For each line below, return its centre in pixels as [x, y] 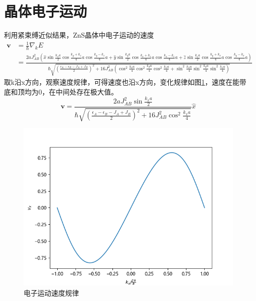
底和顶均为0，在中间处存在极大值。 [61, 91]
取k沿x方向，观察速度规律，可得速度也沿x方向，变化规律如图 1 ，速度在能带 [125, 82]
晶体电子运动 [46, 11]
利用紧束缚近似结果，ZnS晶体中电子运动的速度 [79, 35]
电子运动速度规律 [51, 292]
